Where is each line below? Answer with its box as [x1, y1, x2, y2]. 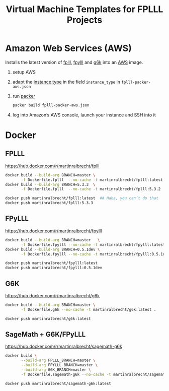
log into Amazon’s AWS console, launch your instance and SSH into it [12, 112, 156, 118]
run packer [12, 93, 35, 99]
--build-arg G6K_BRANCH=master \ [21, 367, 92, 372]
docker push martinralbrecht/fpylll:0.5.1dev [5, 266, 102, 271]
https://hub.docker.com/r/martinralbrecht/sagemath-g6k [5, 344, 122, 350]
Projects [66, 14, 103, 26]
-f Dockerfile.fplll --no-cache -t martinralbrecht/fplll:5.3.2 [21, 186, 161, 192]
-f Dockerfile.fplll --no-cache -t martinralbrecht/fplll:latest [21, 177, 163, 182]
